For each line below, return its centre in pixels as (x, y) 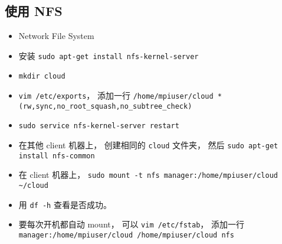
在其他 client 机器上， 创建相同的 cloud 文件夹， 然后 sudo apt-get (148, 145)
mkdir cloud (42, 77)
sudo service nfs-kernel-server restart (99, 126)
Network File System (56, 36)
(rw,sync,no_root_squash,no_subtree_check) (105, 106)
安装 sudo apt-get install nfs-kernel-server (109, 55)
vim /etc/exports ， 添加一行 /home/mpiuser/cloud (116, 95)
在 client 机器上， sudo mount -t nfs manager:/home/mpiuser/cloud (148, 175)
